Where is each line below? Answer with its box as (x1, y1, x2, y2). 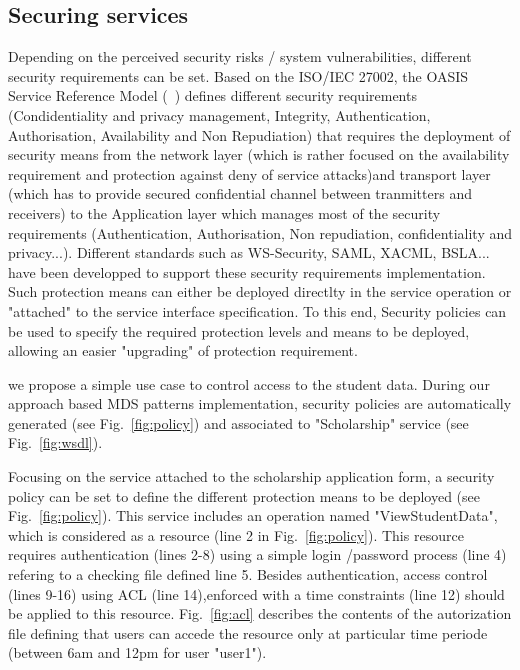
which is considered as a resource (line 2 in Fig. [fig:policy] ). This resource (8, 524, 464, 545)
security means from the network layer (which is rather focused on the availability (8, 144, 510, 165)
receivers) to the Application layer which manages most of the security (8, 202, 441, 223)
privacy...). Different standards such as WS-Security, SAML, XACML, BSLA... (8, 242, 490, 263)
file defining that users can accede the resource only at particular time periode (8, 622, 488, 643)
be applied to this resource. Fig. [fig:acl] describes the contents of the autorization (8, 603, 512, 624)
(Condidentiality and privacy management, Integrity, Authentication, (8, 104, 431, 125)
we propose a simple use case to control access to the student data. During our (8, 373, 490, 394)
